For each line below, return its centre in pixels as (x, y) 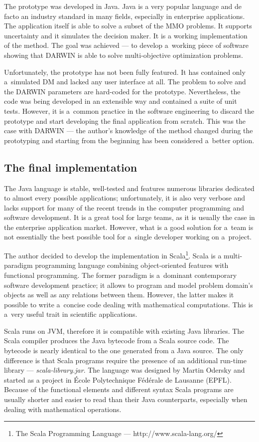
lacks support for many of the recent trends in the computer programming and (124, 207)
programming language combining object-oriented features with (132, 265)
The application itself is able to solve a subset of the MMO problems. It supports (128, 26)
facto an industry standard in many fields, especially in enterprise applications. (125, 16)
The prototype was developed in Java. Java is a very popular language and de (123, 6)
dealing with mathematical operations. (63, 409)
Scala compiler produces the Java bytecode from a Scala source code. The (117, 340)
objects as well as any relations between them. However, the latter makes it (119, 295)
